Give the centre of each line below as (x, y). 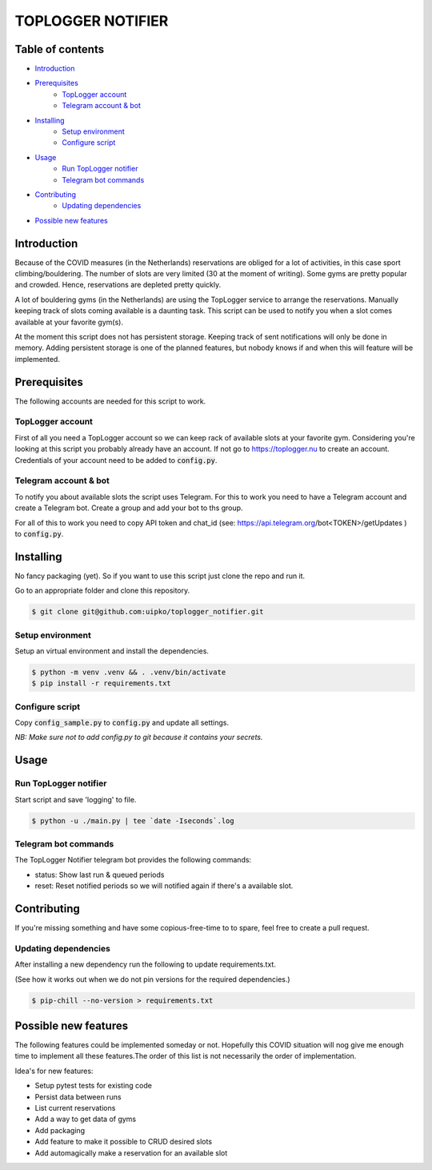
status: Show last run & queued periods (100, 874)
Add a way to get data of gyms (86, 1119)
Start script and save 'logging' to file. (76, 799)
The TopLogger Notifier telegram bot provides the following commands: (133, 860)
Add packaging (60, 1130)
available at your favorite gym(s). (69, 322)
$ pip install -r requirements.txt (101, 684)
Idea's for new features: (54, 1071)
